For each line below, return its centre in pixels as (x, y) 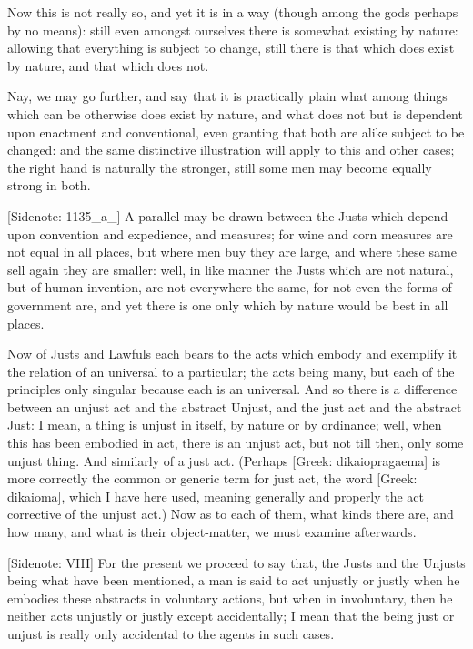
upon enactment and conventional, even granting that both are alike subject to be (236, 132)
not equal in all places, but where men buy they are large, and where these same (232, 252)
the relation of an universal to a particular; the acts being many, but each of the (231, 371)
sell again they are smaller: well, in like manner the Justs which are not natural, (231, 269)
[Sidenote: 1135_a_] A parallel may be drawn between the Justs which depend (228, 215)
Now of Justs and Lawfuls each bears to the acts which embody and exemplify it (232, 354)
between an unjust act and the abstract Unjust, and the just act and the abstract (235, 406)
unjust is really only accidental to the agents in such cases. (171, 634)
